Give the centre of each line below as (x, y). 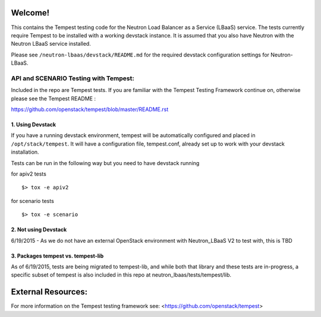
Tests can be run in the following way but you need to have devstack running (105, 163)
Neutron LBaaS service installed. (51, 44)
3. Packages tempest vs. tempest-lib (57, 256)
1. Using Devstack (34, 124)
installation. (25, 152)
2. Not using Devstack (39, 230)
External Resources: (49, 292)
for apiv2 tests (29, 174)
